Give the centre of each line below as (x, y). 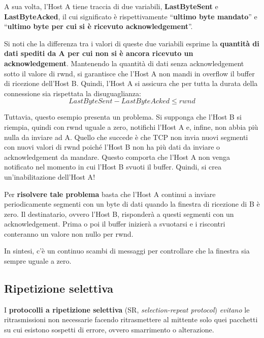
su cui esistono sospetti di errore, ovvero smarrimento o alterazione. (109, 330)
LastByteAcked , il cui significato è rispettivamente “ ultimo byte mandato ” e (131, 16)
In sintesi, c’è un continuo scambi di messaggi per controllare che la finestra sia (127, 251)
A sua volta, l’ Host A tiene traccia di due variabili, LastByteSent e (111, 6)
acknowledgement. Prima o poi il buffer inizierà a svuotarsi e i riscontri (115, 224)
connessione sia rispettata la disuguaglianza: (73, 93)
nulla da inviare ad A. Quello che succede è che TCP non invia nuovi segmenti (126, 137)
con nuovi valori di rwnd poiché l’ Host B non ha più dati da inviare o (112, 147)
